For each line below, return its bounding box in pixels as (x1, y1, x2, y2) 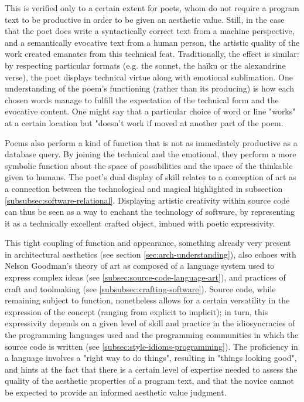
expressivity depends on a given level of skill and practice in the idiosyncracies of (5, 317, 295, 329)
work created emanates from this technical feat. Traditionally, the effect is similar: (5, 48, 299, 60)
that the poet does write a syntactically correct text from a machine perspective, (5, 25, 295, 37)
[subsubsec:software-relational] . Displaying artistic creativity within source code (5, 194, 290, 206)
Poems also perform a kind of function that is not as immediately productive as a (5, 136, 298, 148)
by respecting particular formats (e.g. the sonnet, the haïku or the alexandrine (5, 59, 286, 71)
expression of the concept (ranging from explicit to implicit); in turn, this (5, 305, 268, 317)
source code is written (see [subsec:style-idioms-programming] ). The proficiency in (5, 340, 298, 352)
